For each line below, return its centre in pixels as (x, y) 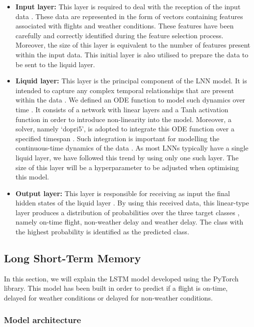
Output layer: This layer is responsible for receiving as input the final (123, 193)
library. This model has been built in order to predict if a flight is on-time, (116, 288)
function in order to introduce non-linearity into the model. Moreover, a (123, 119)
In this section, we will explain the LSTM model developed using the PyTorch (121, 278)
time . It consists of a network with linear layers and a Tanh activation (122, 109)
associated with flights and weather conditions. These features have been (125, 26)
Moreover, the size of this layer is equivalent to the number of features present (133, 45)
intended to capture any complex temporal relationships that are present (125, 90)
